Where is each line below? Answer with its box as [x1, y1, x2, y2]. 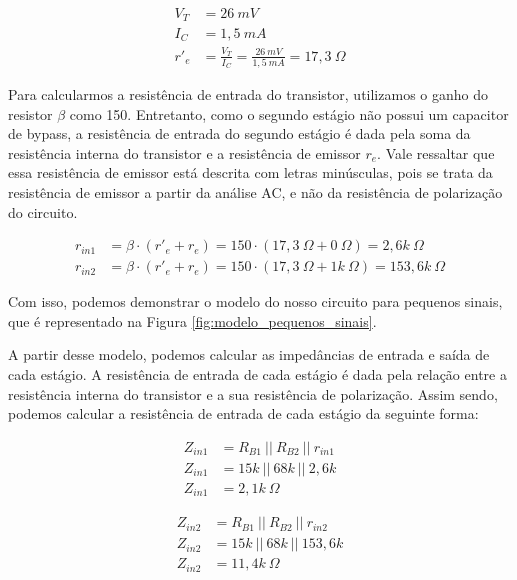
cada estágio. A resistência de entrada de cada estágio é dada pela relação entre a [8, 364, 507, 385]
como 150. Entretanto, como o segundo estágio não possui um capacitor [69, 103, 509, 124]
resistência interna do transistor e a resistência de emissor [8, 142, 361, 163]
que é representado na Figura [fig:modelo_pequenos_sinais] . [8, 310, 377, 331]
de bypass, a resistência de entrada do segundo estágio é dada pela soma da [8, 123, 471, 144]
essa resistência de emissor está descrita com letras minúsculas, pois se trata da [8, 162, 493, 183]
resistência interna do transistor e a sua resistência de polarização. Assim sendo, [8, 383, 498, 404]
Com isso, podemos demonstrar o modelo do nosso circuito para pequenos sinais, [8, 291, 503, 312]
